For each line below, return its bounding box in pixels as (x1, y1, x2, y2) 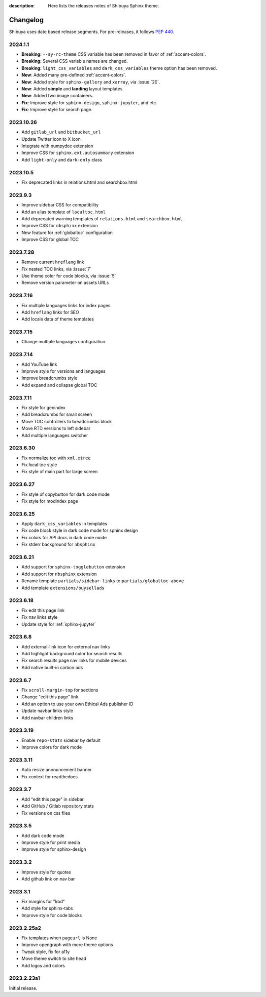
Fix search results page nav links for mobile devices (21, 657, 127, 664)
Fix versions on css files (21, 810, 70, 816)
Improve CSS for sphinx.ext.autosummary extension (21, 150, 134, 156)
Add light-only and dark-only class (21, 157, 102, 162)
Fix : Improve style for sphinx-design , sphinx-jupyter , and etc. (21, 99, 158, 106)
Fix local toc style (21, 462, 57, 468)
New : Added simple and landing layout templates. (21, 86, 124, 91)
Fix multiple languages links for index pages (21, 302, 111, 308)
